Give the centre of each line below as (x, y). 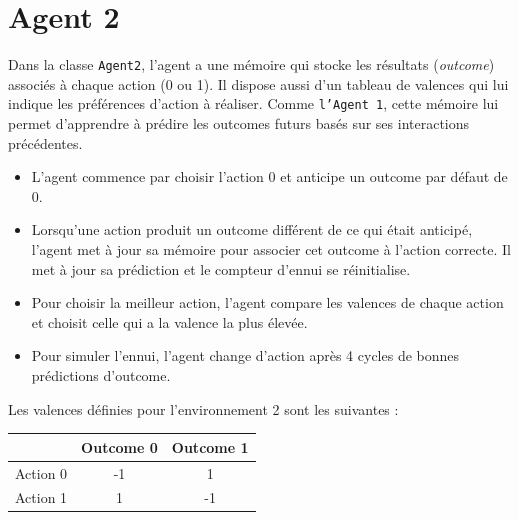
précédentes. (45, 142)
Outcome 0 (119, 446)
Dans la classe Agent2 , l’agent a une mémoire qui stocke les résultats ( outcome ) (251, 64)
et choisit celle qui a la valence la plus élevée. (169, 321)
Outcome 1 (210, 446)
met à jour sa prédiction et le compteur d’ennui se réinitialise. (221, 268)
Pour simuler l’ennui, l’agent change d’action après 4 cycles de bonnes (245, 355)
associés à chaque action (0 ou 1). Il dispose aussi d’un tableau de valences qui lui (258, 83)
